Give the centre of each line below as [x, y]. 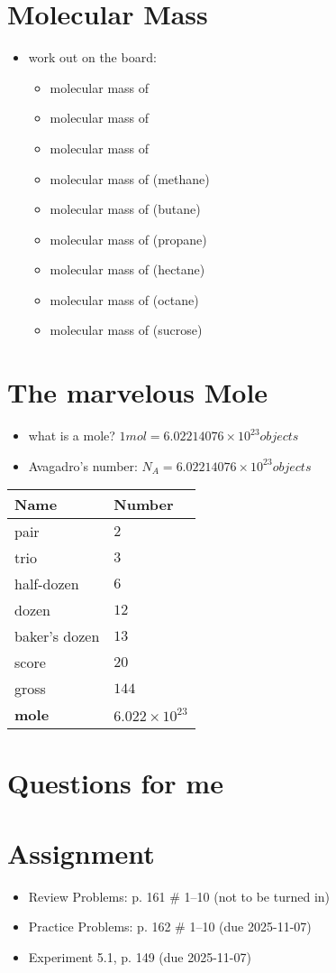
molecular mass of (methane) [130, 178]
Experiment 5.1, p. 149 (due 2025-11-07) [140, 957]
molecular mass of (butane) [125, 209]
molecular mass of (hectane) [127, 269]
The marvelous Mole [138, 392]
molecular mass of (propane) [128, 239]
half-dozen [47, 584]
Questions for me [115, 782]
